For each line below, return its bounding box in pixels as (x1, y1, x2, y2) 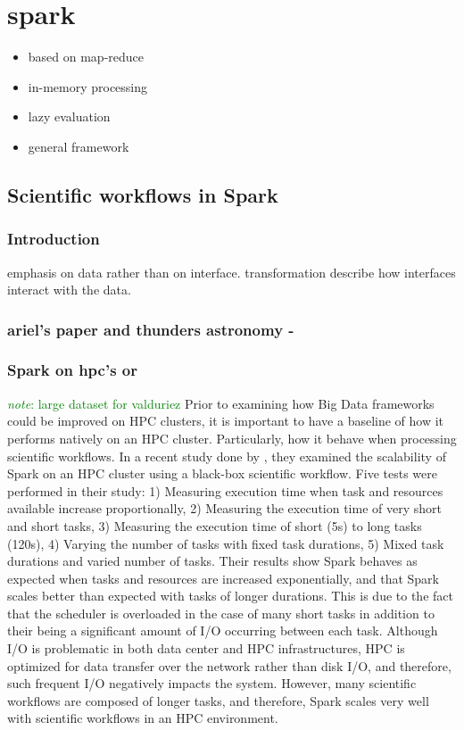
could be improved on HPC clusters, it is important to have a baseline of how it (7, 411, 444, 430)
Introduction (7, 228, 100, 250)
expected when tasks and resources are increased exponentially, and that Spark (7, 568, 439, 587)
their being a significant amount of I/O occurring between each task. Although (7, 621, 438, 640)
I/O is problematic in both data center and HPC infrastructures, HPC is (7, 639, 405, 658)
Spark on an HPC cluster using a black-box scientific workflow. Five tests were (7, 464, 437, 483)
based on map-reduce (28, 47, 145, 66)
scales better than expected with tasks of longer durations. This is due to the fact (7, 586, 453, 605)
